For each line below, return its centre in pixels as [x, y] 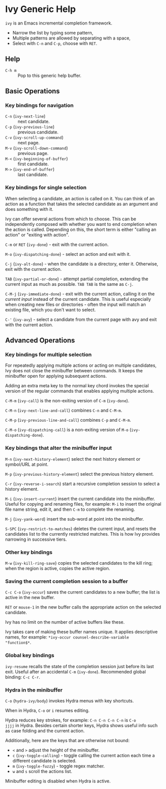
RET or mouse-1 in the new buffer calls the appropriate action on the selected [83, 607]
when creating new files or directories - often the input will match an [75, 304]
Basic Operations [32, 91]
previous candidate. [38, 132]
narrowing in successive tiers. [36, 539]
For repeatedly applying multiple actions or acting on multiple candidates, [81, 365]
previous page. [33, 153]
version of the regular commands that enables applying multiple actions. [79, 391]
